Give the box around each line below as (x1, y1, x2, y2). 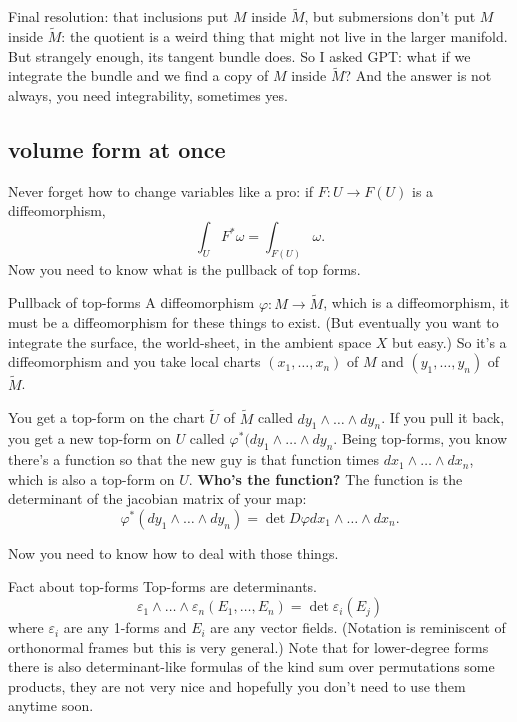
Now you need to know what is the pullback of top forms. (8, 258, 361, 279)
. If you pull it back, (381, 407, 505, 428)
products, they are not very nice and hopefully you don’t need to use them (8, 675, 466, 696)
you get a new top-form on (8, 428, 171, 449)
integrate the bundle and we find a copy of (8, 65, 269, 86)
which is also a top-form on (8, 468, 175, 489)
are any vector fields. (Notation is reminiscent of (210, 617, 506, 638)
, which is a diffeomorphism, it (323, 292, 510, 313)
